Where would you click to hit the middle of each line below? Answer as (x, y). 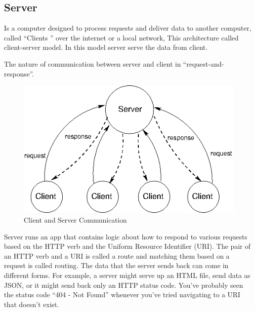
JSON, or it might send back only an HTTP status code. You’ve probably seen (124, 285)
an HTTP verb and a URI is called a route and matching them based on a (117, 255)
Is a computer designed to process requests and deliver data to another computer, (128, 28)
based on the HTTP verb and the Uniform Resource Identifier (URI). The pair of (127, 246)
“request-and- (204, 63)
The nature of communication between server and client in (92, 63)
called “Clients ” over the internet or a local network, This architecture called (121, 37)
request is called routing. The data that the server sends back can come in (116, 265)
